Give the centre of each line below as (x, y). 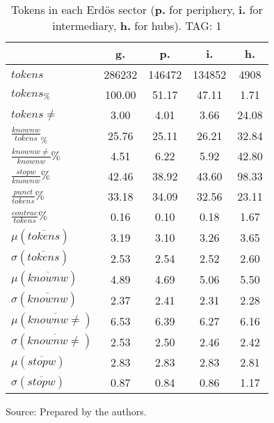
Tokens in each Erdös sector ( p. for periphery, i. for (137, 9)
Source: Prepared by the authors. (76, 411)
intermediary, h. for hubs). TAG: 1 (137, 25)
